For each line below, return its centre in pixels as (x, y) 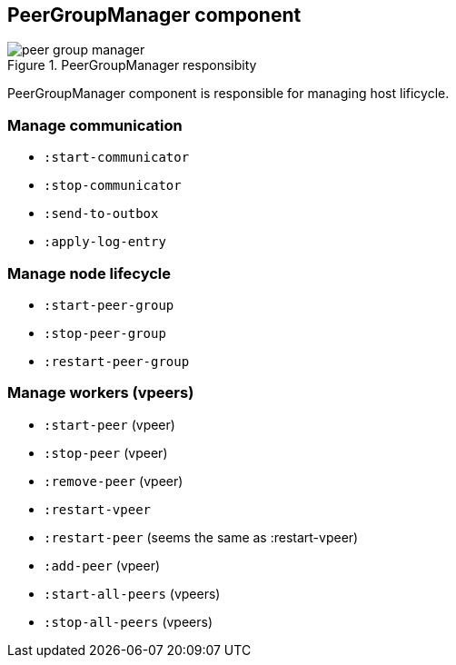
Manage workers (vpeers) (101, 393)
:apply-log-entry (105, 242)
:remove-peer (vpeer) (114, 481)
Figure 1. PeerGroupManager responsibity (132, 65)
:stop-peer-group (105, 333)
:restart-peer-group (117, 361)
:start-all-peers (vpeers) (132, 593)
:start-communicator (117, 158)
